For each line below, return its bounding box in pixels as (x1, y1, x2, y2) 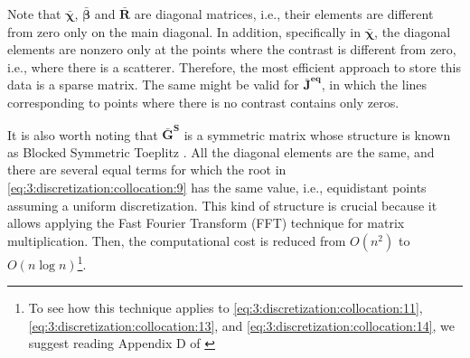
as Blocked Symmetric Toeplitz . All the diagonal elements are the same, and (7, 142, 435, 161)
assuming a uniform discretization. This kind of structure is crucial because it (7, 195, 437, 214)
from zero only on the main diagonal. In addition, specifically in (7, 22, 362, 41)
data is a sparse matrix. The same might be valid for (7, 75, 299, 94)
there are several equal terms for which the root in (7, 160, 287, 179)
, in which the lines (321, 75, 428, 94)
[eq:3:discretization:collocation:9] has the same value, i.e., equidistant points (7, 178, 427, 197)
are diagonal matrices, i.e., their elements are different (134, 5, 434, 23)
